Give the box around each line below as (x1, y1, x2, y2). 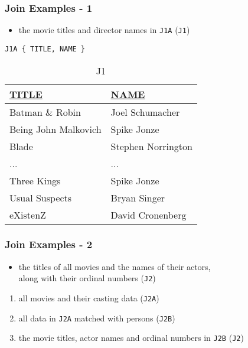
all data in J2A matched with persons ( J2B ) (18, 311, 175, 324)
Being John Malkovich (9, 122, 102, 136)
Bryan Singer (110, 190, 165, 204)
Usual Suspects (9, 190, 72, 204)
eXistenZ (9, 207, 46, 222)
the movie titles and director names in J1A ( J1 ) (18, 24, 190, 36)
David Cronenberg (110, 207, 187, 222)
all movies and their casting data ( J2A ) (18, 292, 159, 304)
